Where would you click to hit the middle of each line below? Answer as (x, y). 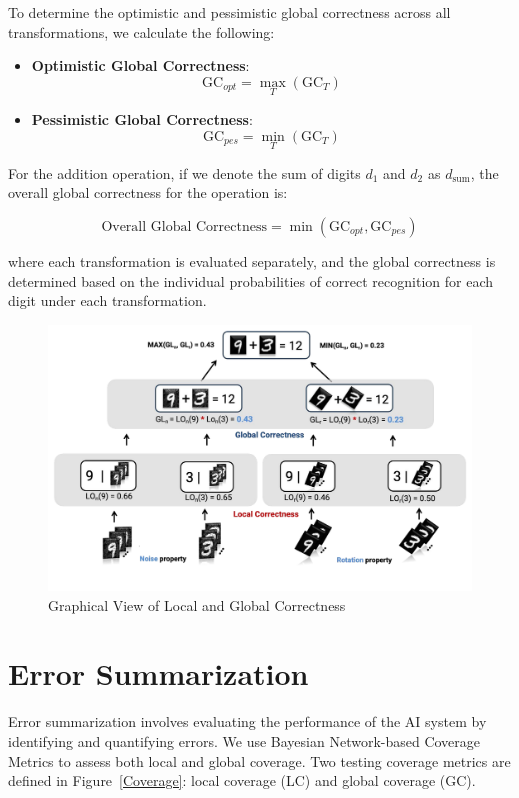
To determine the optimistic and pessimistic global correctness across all (229, 12)
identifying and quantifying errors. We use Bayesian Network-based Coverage (244, 740)
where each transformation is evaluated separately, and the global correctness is (252, 261)
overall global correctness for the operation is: (148, 192)
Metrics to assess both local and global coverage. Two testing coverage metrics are (259, 760)
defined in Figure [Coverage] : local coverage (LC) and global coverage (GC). (242, 780)
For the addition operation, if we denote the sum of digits (184, 172)
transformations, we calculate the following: (141, 31)
